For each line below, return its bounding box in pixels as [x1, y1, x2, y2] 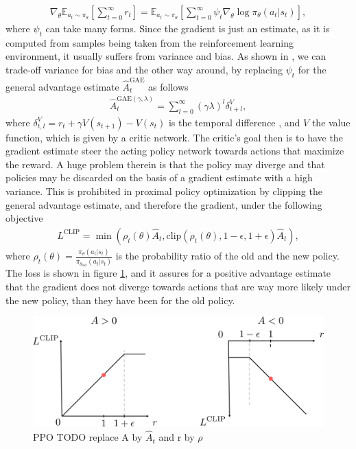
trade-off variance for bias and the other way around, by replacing [5, 62, 283, 77]
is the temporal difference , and [168, 115, 300, 129]
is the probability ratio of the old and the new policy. [115, 249, 340, 263]
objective [5, 211, 43, 225]
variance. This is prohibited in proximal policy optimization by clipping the [5, 183, 322, 198]
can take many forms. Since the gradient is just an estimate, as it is [45, 21, 330, 36]
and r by [158, 430, 195, 444]
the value [311, 115, 351, 129]
